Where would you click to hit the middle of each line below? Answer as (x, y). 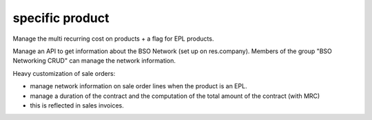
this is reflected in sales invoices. (77, 105)
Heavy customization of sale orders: (64, 73)
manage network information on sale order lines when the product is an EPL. (138, 86)
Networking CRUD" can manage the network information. (94, 61)
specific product (61, 18)
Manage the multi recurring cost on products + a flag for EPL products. (113, 39)
